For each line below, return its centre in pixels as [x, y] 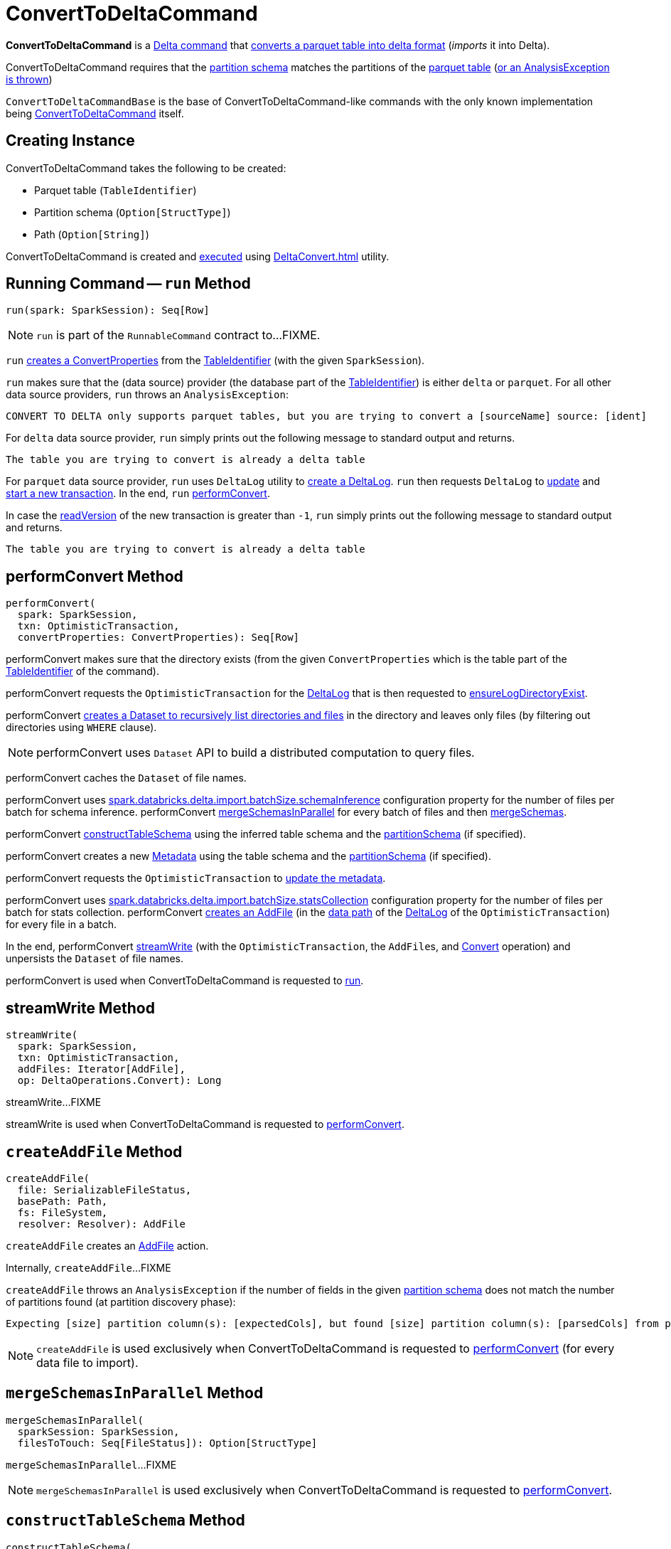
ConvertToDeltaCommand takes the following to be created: [146, 168]
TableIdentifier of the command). [82, 671]
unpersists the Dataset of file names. [95, 959]
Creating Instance [70, 141]
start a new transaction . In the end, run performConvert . [138, 494]
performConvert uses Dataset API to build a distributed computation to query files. [256, 753]
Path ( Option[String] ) [92, 234]
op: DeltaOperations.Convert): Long [119, 1081]
